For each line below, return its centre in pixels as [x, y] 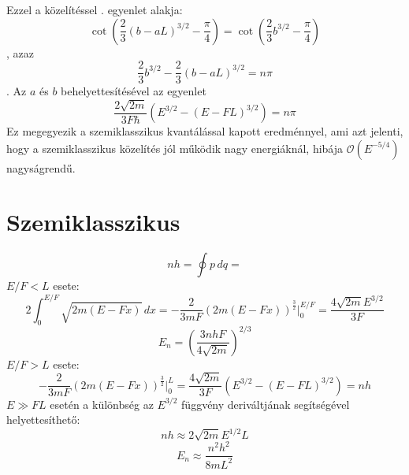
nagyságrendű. [41, 167]
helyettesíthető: [43, 419]
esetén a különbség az [102, 404]
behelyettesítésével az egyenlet [134, 91]
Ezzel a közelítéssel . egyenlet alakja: [95, 9]
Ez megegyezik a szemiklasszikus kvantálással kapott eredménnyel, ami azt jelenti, [205, 131]
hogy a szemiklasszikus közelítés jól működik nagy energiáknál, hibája [175, 148]
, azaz [20, 52]
